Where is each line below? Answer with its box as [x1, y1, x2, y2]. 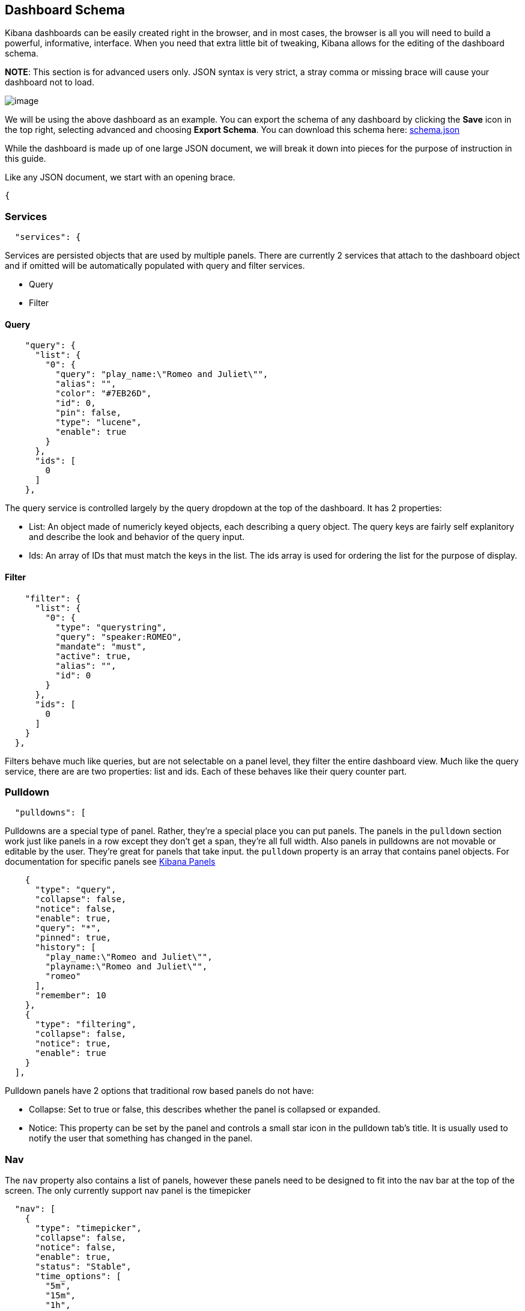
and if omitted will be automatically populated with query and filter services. [5, 260, 305, 271]
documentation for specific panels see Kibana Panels [5, 856, 216, 867]
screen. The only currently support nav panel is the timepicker [5, 1185, 251, 1196]
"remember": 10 [35, 990, 106, 1001]
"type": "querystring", [55, 622, 167, 632]
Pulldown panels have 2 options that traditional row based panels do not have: [5, 1085, 314, 1096]
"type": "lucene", [55, 417, 142, 428]
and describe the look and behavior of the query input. [29, 532, 245, 542]
